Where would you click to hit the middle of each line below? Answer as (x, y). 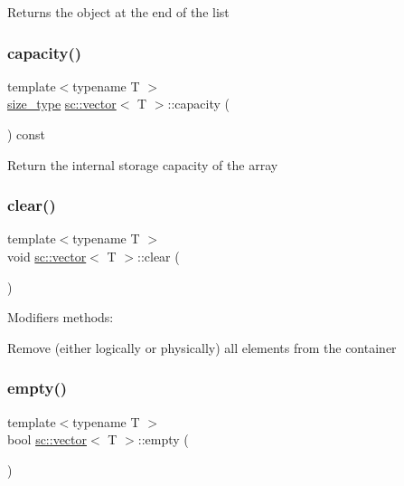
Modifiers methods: (61, 317)
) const (27, 134)
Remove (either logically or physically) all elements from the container (202, 347)
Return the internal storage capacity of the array (143, 164)
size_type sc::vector (62, 104)
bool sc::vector (47, 439)
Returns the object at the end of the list (118, 12)
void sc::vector (47, 256)
